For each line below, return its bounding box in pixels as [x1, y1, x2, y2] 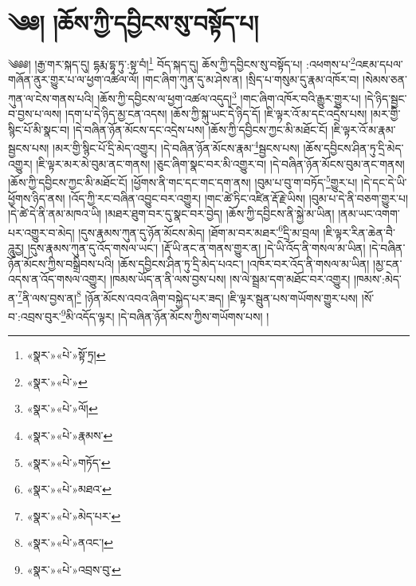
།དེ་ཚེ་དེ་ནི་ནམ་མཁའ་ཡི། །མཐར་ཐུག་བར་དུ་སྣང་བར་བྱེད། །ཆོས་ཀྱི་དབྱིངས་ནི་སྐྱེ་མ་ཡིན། [8, 205, 335, 222]
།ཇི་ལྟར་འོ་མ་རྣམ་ [331, 121, 396, 137]
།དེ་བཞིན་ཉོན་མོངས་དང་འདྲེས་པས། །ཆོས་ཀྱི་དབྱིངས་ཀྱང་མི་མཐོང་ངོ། [73, 121, 328, 137]
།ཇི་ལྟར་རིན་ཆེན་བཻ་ [323, 224, 395, 240]
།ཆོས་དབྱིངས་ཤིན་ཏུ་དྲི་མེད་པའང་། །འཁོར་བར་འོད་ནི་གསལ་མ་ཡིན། [117, 255, 370, 271]
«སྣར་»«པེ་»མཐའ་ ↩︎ [26, 481, 112, 497]
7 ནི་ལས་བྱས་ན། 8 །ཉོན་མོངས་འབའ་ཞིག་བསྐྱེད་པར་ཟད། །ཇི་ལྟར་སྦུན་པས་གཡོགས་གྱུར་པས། [18, 287, 358, 306]
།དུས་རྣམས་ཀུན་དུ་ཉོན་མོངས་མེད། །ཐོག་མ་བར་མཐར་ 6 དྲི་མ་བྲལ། [78, 221, 320, 240]
